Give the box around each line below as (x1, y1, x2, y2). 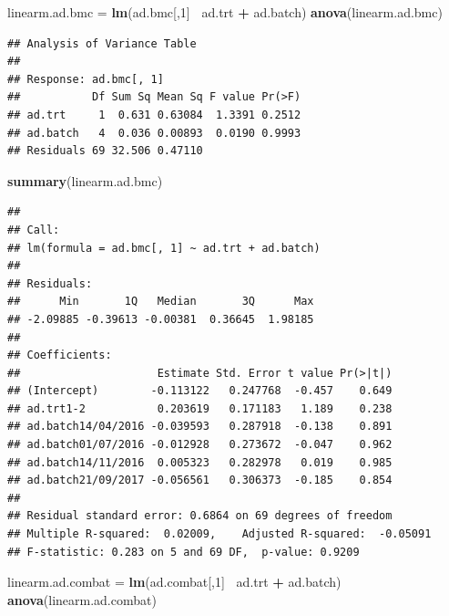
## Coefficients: (7, 349, 112, 362)
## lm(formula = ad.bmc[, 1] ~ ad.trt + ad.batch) (7, 241, 321, 255)
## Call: (7, 223, 60, 236)
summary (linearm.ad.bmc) (7, 171, 163, 190)
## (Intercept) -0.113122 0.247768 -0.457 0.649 (7, 384, 393, 398)
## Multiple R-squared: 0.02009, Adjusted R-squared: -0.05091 (7, 527, 432, 541)
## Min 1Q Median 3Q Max (7, 295, 314, 308)
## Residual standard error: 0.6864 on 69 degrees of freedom (7, 509, 393, 523)
